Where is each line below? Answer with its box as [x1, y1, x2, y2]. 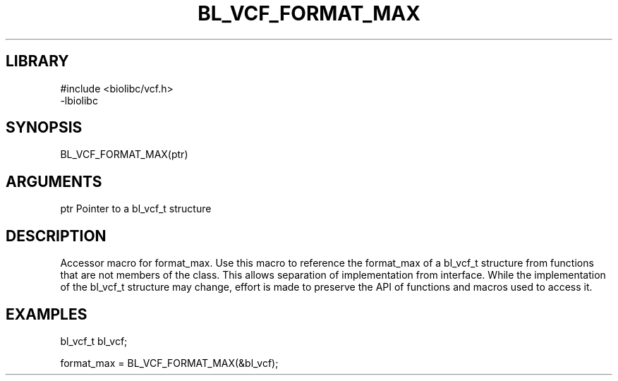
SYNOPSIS [6, 119, 83, 137]
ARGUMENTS [6, 172, 102, 190]
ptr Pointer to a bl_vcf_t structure [60, 202, 212, 215]
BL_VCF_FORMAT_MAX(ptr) [60, 148, 188, 161]
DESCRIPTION [6, 226, 107, 245]
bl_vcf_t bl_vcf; [60, 334, 128, 347]
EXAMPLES [6, 305, 87, 323]
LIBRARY [6, 52, 69, 71]
